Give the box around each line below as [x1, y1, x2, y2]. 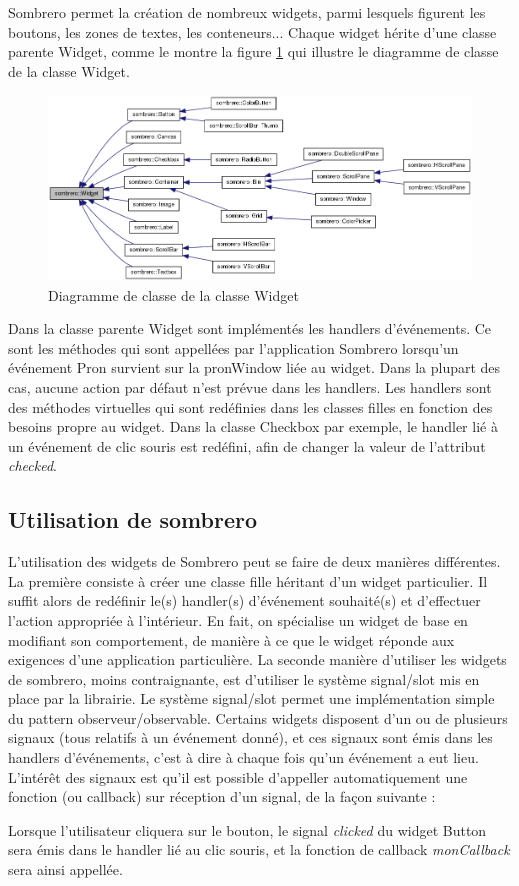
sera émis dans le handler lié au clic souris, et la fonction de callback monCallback [8, 839, 510, 860]
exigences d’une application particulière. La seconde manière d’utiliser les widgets [8, 649, 507, 670]
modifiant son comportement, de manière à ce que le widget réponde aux [8, 629, 455, 650]
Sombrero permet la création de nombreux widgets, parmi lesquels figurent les [8, 2, 486, 22]
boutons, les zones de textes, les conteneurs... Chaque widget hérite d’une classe [8, 21, 497, 42]
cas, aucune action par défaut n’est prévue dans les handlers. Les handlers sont [8, 376, 492, 397]
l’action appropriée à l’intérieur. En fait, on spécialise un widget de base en [8, 609, 468, 630]
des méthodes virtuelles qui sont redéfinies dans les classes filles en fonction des [8, 396, 493, 417]
